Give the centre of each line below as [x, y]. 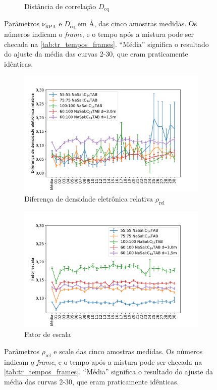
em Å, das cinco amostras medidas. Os [137, 23]
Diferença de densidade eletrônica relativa [89, 198]
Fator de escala [48, 334]
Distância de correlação [60, 6]
